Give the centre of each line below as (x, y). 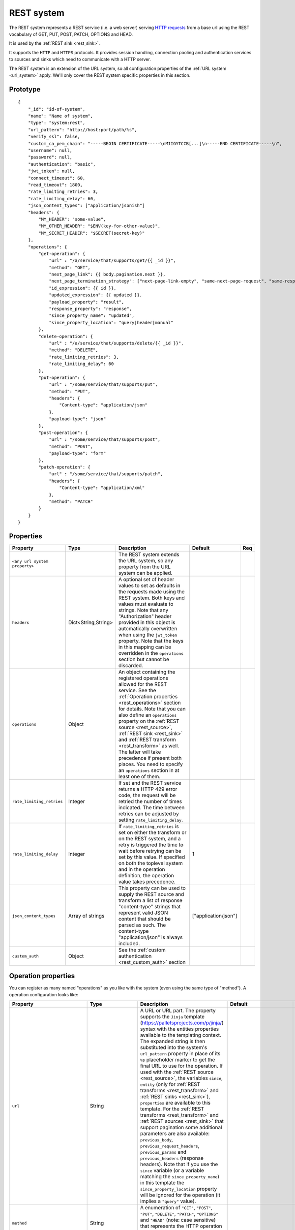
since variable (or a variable (172, 1170)
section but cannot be (144, 659)
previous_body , (157, 1140)
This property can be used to (152, 888)
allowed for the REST (143, 684)
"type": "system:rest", (57, 123)
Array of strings (86, 916)
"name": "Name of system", (60, 116)
